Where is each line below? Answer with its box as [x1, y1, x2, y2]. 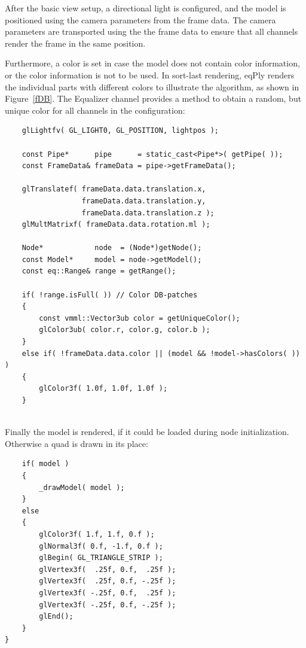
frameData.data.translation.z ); [81, 208, 215, 217]
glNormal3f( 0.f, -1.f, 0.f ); [39, 541, 163, 550]
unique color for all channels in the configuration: [5, 104, 185, 116]
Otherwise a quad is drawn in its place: [5, 437, 148, 449]
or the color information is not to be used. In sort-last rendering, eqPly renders [5, 68, 295, 81]
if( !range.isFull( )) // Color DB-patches [22, 290, 198, 299]
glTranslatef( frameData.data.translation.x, [22, 185, 206, 194]
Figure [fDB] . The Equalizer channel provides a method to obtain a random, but [5, 92, 302, 105]
